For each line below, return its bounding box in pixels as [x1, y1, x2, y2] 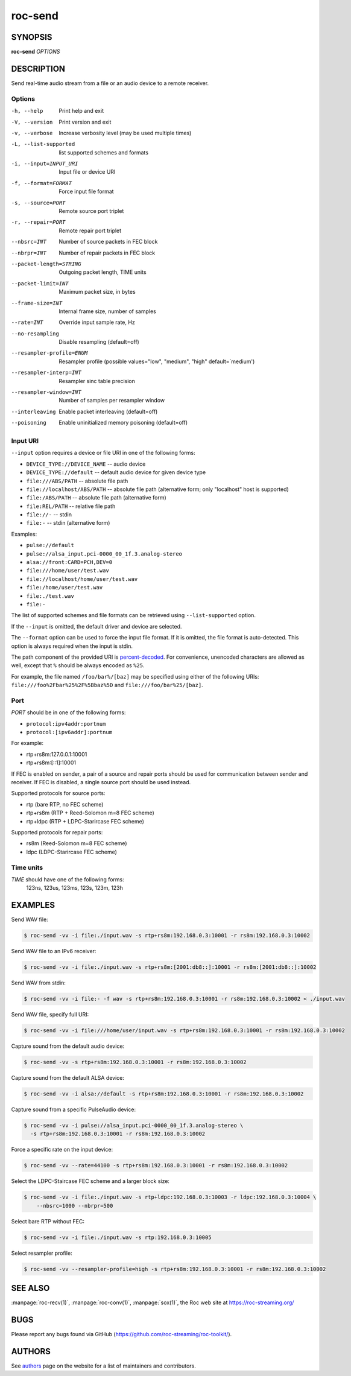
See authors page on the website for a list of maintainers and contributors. [11, 1362, 196, 1369]
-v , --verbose [11, 130, 53, 136]
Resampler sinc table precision [58, 377, 135, 384]
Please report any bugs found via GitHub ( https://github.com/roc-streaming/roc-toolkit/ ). [11, 1331, 232, 1338]
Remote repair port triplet [58, 227, 122, 234]
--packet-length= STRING [11, 260, 81, 267]
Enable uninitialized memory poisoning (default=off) [58, 419, 188, 426]
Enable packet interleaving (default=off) [58, 408, 158, 415]
